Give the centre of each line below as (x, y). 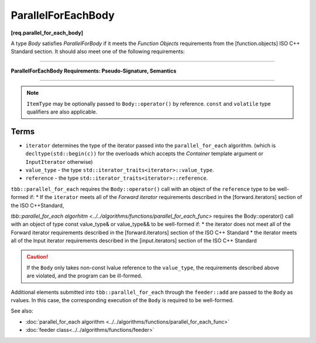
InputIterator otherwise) (59, 162)
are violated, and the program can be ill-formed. (85, 276)
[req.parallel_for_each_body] (47, 33)
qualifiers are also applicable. (62, 112)
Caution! (37, 257)
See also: (22, 311)
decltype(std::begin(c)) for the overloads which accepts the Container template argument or (144, 154)
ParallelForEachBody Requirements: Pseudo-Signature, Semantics (94, 71)
